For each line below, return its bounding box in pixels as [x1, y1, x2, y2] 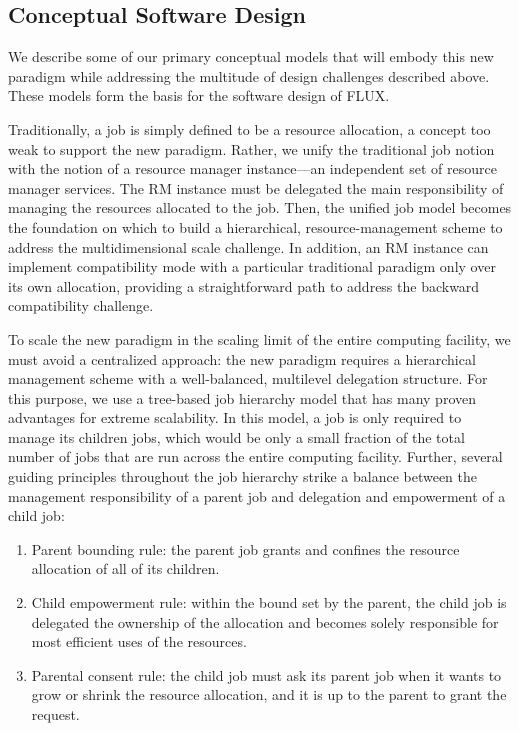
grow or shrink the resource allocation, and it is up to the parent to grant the [31, 684, 507, 705]
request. [31, 704, 80, 725]
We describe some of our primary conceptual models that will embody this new [8, 46, 494, 67]
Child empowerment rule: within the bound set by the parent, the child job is [31, 592, 507, 613]
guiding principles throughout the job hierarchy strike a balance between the [8, 466, 477, 487]
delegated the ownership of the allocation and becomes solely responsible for [31, 611, 499, 632]
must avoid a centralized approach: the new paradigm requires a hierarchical [8, 348, 476, 369]
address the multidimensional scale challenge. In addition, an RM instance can [8, 236, 489, 257]
